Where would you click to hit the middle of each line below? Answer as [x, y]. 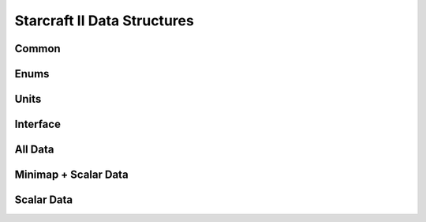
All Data [34, 150]
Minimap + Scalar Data [72, 175]
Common [37, 49]
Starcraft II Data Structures [105, 21]
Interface [37, 124]
